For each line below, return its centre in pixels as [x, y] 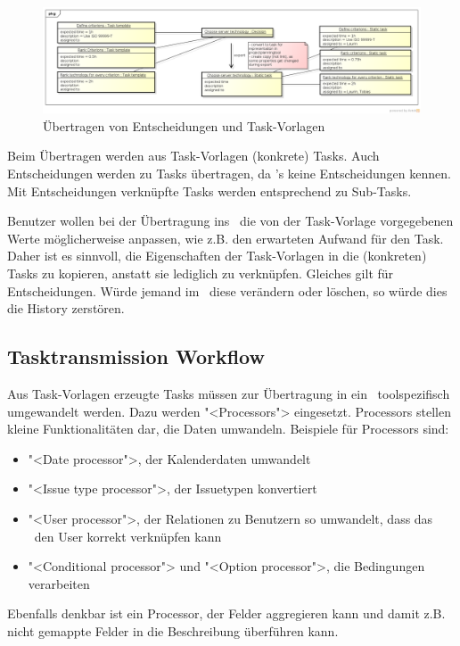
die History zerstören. [66, 308]
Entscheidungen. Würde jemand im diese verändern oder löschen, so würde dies [227, 290]
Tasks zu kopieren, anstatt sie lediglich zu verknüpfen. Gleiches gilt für [201, 273]
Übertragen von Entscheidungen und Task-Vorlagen [184, 125]
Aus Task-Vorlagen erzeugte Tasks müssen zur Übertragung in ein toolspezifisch [229, 393]
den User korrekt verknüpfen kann [128, 536]
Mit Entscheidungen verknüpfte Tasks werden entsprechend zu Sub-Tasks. [209, 190]
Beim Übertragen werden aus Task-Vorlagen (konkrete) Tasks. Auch [193, 156]
